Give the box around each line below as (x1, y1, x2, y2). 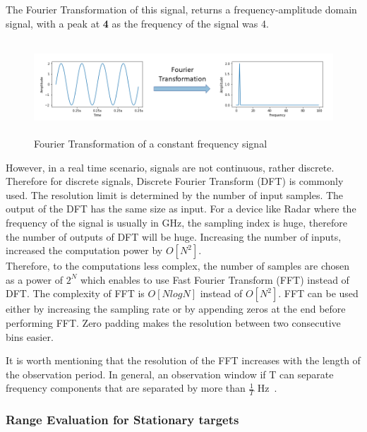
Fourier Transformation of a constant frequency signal (34, 136, 267, 151)
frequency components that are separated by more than (6, 380, 246, 395)
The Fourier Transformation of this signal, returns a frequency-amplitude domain (6, 2, 357, 16)
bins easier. (6, 329, 54, 344)
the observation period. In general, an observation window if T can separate (6, 366, 334, 381)
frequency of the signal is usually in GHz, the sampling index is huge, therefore (6, 215, 348, 230)
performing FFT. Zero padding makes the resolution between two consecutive (6, 316, 341, 330)
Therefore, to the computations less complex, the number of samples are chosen (6, 258, 350, 273)
